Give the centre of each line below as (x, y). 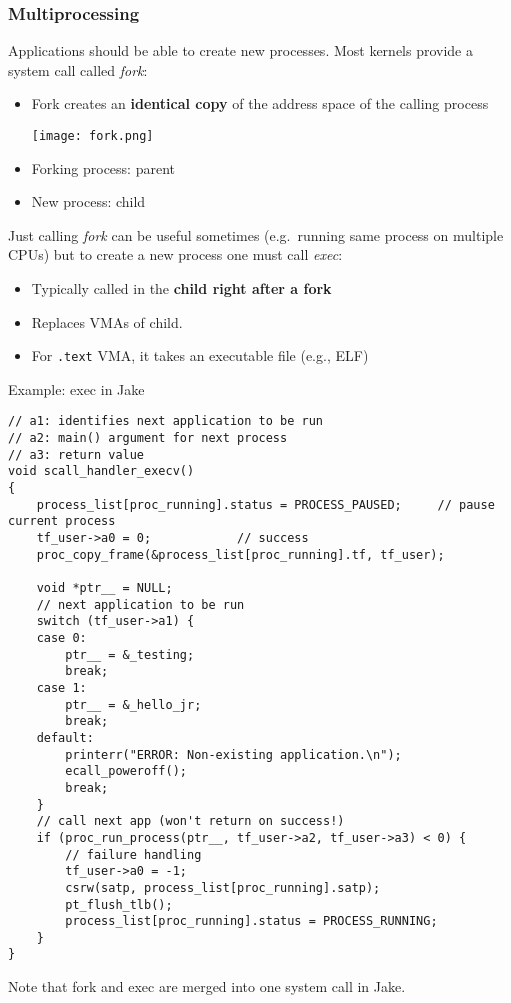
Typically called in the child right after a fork (181, 288)
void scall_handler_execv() (101, 471)
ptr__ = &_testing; (130, 654)
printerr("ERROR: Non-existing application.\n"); (233, 754)
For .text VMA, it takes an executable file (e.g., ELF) (200, 355)
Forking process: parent (103, 167)
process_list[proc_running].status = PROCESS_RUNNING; (251, 921)
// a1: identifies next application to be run (165, 421)
